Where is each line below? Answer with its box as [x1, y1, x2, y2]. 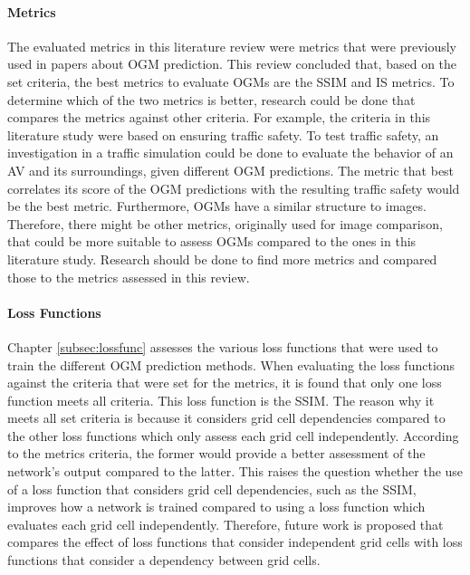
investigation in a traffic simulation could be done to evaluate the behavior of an [7, 143, 454, 162]
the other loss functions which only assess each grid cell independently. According [7, 426, 459, 445]
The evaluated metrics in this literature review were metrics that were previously [7, 36, 457, 55]
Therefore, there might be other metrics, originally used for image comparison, [7, 214, 443, 233]
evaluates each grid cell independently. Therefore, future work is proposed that [7, 514, 444, 533]
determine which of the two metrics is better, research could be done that [7, 90, 416, 109]
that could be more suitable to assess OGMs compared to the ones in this [7, 232, 417, 251]
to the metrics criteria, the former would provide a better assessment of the [7, 444, 426, 463]
